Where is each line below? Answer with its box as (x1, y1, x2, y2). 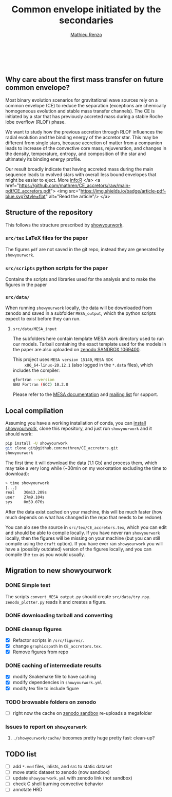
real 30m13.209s (5, 490, 47, 495)
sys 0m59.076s (5, 500, 45, 505)
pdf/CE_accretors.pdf (5, 187, 51, 194)
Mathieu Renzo (70, 31, 103, 37)
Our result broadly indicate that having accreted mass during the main (5, 166, 154, 172)
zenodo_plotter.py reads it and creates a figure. (5, 599, 107, 605)
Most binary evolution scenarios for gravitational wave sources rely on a (5, 97, 158, 103)
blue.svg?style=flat (5, 193, 46, 199)
